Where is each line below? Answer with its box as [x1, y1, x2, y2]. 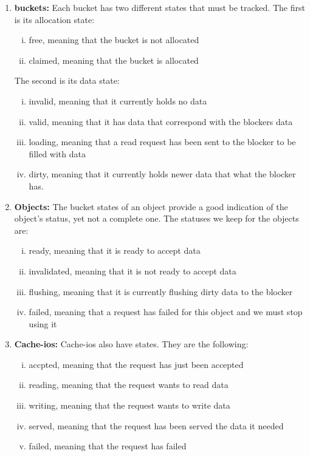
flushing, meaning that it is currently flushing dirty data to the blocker [29, 285, 293, 298]
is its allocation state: [14, 13, 95, 26]
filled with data [29, 147, 86, 160]
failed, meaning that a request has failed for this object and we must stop [29, 305, 303, 318]
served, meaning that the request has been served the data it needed [29, 419, 284, 432]
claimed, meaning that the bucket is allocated [29, 53, 199, 66]
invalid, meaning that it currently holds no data [29, 94, 207, 107]
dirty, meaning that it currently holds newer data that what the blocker [29, 168, 296, 180]
